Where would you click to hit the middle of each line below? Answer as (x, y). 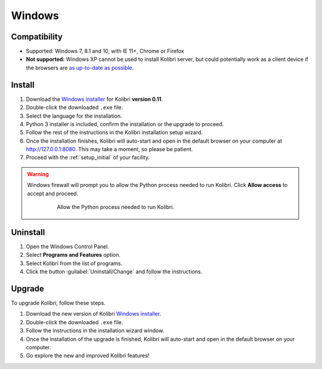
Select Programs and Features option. (73, 255)
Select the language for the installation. (74, 116)
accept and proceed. (53, 193)
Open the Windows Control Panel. (68, 246)
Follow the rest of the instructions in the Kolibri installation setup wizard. (114, 133)
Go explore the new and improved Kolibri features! (88, 356)
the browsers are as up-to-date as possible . (80, 67)
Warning (38, 174)
